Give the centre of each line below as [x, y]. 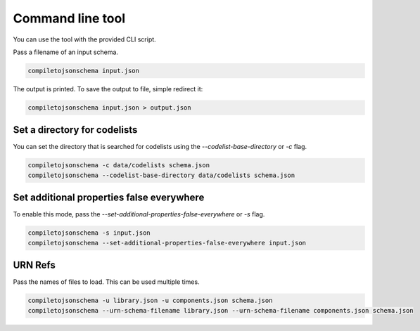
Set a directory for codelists [75, 130]
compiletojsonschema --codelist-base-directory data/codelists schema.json [161, 175]
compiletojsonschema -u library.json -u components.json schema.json [150, 301]
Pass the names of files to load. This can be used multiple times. [106, 282]
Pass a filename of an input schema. [66, 52]
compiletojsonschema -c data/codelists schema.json [119, 165]
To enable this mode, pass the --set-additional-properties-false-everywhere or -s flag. [139, 214]
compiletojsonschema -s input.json [89, 233]
